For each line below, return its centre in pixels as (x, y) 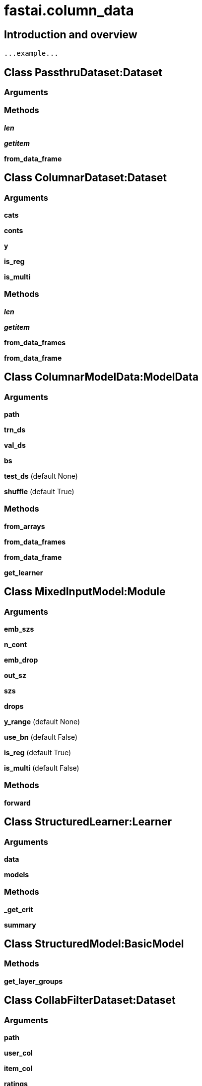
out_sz (15, 675)
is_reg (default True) (38, 752)
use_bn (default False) (41, 737)
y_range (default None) (42, 721)
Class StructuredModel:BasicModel (94, 944)
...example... (31, 54)
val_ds (15, 445)
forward (17, 803)
